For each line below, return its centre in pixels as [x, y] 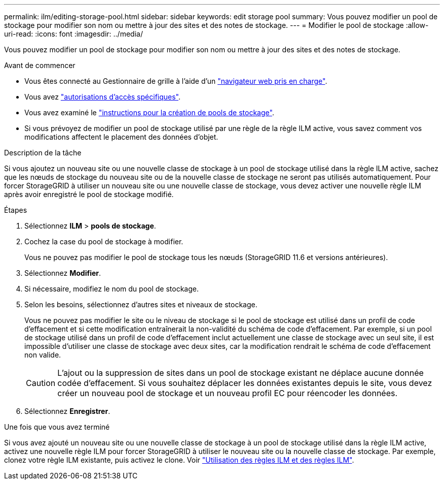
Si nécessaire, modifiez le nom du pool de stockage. [112, 289]
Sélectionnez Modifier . [63, 273]
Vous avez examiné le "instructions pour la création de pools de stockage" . [149, 112]
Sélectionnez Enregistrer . [67, 411]
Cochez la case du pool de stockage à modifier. [104, 241]
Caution [41, 383]
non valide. [43, 355]
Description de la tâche [43, 153]
